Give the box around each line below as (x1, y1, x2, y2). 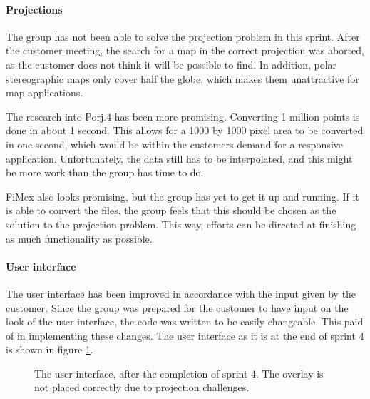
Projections (6, 1, 63, 16)
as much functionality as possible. (6, 231, 153, 246)
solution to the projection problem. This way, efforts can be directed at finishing (6, 216, 356, 231)
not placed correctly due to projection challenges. (34, 380, 250, 395)
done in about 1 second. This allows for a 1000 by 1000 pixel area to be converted (6, 123, 364, 138)
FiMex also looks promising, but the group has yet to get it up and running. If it (6, 188, 359, 203)
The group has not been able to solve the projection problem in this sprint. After (6, 29, 360, 44)
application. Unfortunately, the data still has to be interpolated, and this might (6, 151, 353, 166)
